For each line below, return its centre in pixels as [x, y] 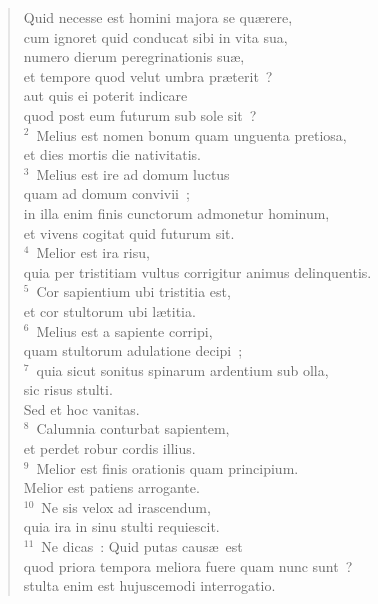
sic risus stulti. [68, 389]
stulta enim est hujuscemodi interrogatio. [149, 585]
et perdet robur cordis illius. [109, 448]
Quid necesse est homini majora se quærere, [158, 17]
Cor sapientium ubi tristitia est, [133, 291]
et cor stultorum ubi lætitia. [109, 310]
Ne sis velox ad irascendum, [126, 506]
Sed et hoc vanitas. [81, 408]
